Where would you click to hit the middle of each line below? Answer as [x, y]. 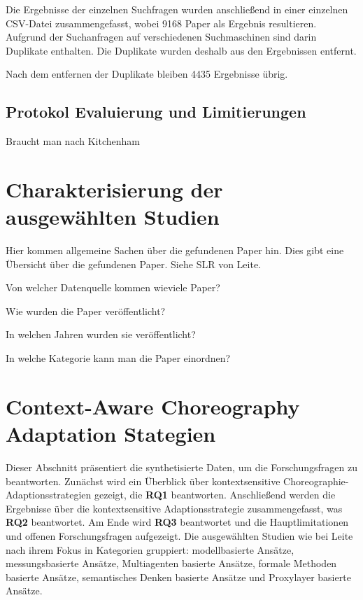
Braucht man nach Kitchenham [73, 141]
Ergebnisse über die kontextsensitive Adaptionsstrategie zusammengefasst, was [174, 508]
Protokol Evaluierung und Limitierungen [156, 112]
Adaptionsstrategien [49, 495]
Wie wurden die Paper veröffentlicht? [86, 311]
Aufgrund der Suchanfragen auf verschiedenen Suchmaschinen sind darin [161, 37]
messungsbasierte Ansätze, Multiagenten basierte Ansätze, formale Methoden [171, 563]
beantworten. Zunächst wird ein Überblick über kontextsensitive [143, 481]
